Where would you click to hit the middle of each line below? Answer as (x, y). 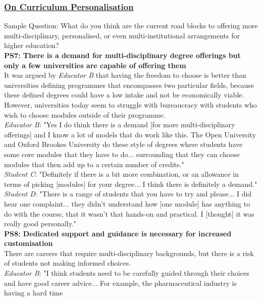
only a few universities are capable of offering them (95, 65)
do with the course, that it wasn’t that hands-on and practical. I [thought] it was (129, 213)
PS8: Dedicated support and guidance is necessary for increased (118, 233)
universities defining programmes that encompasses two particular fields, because (129, 85)
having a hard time (34, 293)
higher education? (32, 45)
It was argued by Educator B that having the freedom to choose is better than (125, 75)
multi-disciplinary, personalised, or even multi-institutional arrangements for (122, 35)
